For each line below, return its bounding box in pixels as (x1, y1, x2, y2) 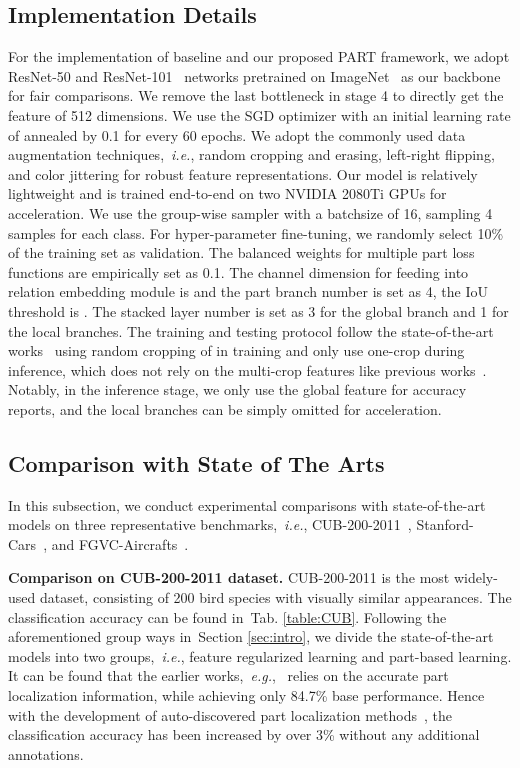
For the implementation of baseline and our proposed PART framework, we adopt (8, 46, 510, 67)
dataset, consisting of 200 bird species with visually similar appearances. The (39, 587, 512, 608)
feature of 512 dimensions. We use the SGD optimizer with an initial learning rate (8, 104, 511, 125)
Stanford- (416, 514, 474, 535)
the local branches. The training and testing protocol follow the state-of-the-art (8, 320, 494, 341)
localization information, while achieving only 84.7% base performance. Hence (8, 685, 485, 706)
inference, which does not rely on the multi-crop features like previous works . (8, 359, 487, 380)
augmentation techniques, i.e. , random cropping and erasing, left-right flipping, (8, 144, 495, 165)
